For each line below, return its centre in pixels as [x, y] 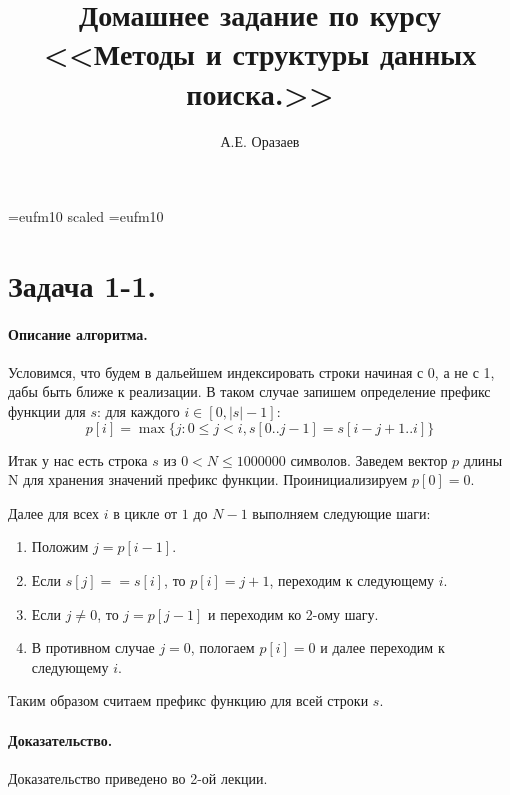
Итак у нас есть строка [78, 459]
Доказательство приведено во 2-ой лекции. [138, 777]
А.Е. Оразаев [260, 140]
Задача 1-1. [82, 284]
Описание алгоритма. [78, 333]
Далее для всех [54, 512]
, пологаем [222, 647]
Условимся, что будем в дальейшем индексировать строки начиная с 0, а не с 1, [251, 371]
